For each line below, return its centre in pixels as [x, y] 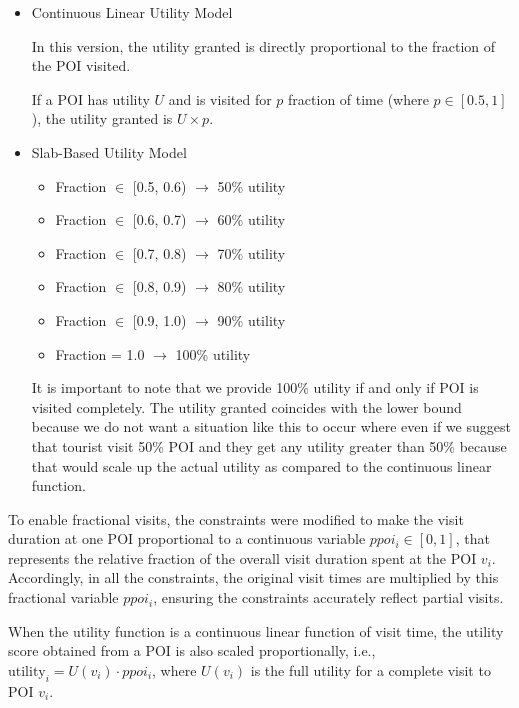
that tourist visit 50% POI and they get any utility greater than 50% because [269, 445]
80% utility [251, 286]
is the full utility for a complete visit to [370, 669]
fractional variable [63, 597]
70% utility [251, 252]
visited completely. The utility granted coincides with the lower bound [246, 406]
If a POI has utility [90, 98]
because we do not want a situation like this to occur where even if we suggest [271, 426]
